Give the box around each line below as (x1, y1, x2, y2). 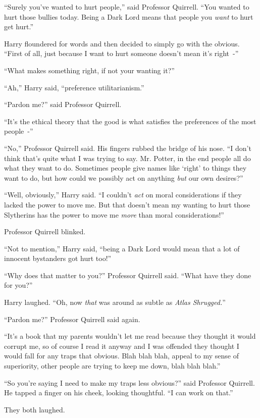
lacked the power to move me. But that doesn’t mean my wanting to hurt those (4, 199, 250, 210)
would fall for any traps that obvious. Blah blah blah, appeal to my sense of (4, 350, 239, 361)
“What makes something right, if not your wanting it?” (4, 65, 175, 75)
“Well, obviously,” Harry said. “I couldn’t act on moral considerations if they (4, 189, 242, 200)
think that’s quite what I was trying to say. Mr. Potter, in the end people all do (4, 152, 251, 163)
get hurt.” (4, 21, 33, 32)
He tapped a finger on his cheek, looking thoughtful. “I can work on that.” (4, 387, 233, 398)
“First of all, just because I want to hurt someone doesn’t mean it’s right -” (4, 48, 239, 59)
